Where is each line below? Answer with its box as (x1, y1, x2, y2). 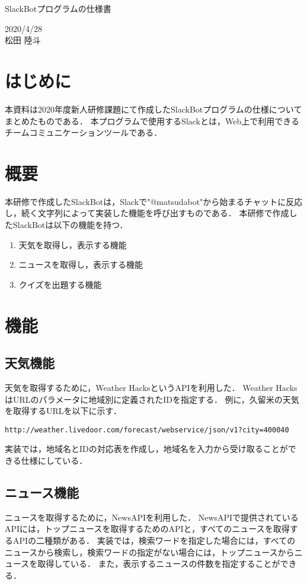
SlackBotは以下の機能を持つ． (12, 219, 128, 230)
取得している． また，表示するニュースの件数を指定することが (37, 557, 280, 570)
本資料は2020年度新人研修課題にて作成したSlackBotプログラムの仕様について (5, 102, 302, 115)
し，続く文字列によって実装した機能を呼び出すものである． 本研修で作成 (5, 207, 289, 219)
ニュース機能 (5, 483, 79, 501)
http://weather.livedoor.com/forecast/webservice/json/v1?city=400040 (5, 425, 289, 434)
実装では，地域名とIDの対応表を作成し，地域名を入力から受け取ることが (5, 442, 288, 455)
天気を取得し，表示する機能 (18, 238, 127, 251)
